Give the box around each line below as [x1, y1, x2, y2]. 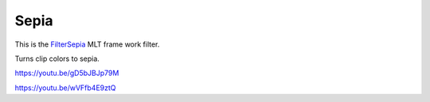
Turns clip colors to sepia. [14, 54, 100, 63]
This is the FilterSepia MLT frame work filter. [14, 40, 160, 49]
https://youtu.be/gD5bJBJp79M [14, 68, 119, 78]
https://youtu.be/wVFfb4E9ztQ [14, 83, 116, 93]
